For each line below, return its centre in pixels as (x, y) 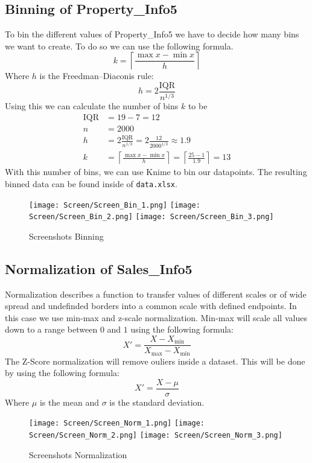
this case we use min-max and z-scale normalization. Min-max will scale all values (156, 317)
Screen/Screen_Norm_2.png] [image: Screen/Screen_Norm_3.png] (156, 436)
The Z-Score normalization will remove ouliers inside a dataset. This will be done (155, 361)
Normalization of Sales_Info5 (99, 268)
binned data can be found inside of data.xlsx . (91, 183)
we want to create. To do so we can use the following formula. (119, 46)
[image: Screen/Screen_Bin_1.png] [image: (115, 205)
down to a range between (51, 329)
